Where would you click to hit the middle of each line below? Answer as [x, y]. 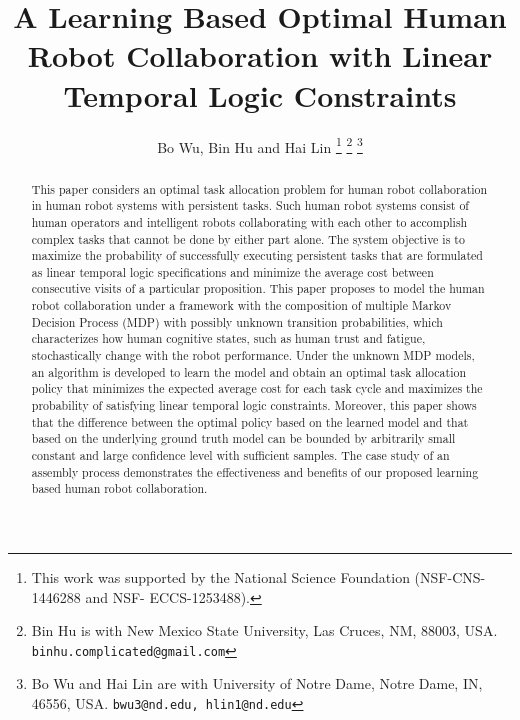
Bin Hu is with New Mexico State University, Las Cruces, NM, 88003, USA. [264, 630]
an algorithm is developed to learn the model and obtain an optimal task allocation [249, 371]
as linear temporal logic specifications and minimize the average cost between [232, 271]
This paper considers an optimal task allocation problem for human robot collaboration [259, 188]
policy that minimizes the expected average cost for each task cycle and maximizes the [257, 388]
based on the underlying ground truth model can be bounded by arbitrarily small [243, 438]
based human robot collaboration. [119, 488]
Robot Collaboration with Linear [260, 55]
